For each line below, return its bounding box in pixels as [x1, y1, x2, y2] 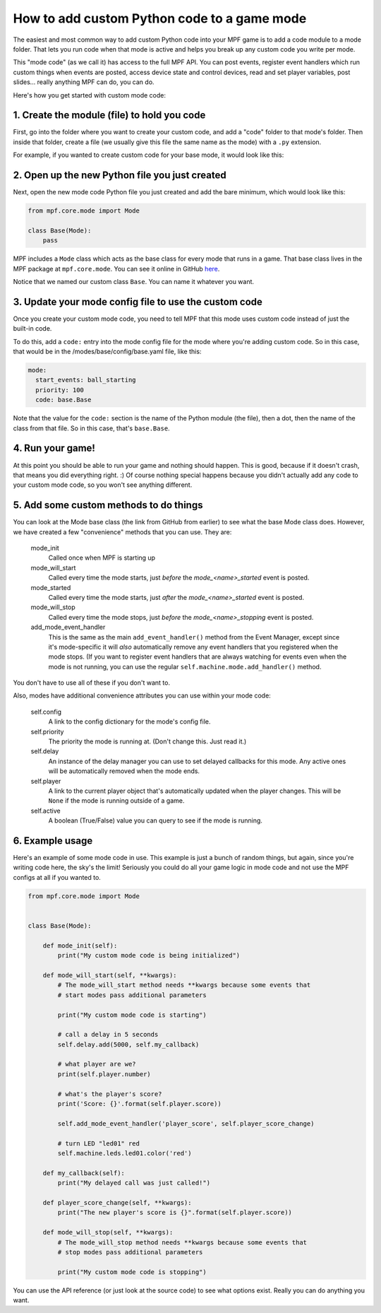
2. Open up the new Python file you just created [13, 170, 226, 181]
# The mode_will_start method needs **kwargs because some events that [57, 981, 311, 989]
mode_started [30, 583, 71, 591]
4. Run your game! [13, 442, 95, 454]
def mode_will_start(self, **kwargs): [42, 971, 177, 979]
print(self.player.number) [57, 1070, 151, 1078]
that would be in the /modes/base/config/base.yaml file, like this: [13, 347, 202, 356]
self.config [30, 707, 62, 716]
